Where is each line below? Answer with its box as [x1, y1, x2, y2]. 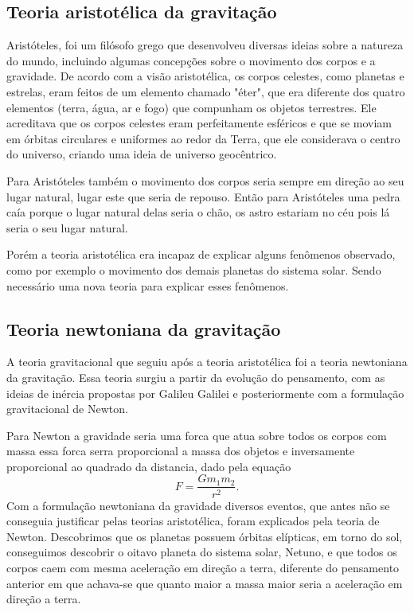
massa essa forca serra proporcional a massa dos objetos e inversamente [6, 442, 355, 459]
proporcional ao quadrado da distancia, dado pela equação [6, 458, 291, 474]
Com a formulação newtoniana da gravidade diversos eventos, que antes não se [6, 497, 390, 513]
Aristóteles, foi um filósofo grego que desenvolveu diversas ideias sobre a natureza [6, 37, 404, 53]
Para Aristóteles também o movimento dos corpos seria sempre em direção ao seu [6, 172, 404, 189]
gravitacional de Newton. [6, 400, 128, 417]
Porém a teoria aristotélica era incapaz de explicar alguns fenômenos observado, [6, 246, 396, 263]
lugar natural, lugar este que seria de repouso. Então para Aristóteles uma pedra [6, 188, 400, 205]
